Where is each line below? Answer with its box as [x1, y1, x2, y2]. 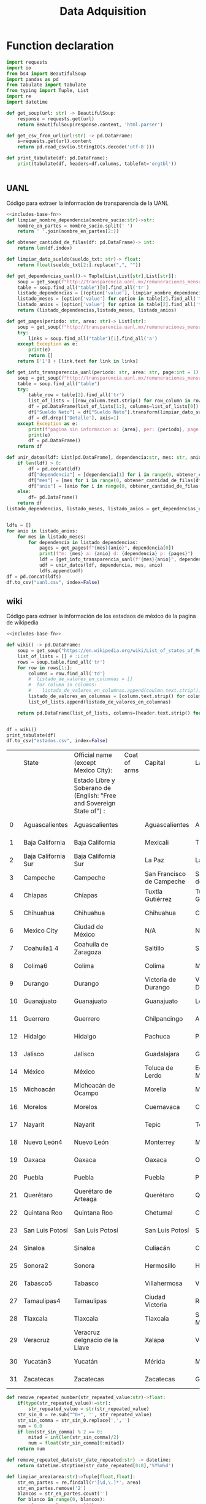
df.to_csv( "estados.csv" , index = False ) [6, 738, 109, 744]
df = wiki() [6, 726, 37, 732]
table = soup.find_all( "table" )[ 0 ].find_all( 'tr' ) [17, 284, 150, 291]
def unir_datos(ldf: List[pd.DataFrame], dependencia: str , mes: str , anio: [6, 455, 204, 461]
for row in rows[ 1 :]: [17, 664, 72, 671]
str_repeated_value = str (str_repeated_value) [28, 1406, 150, 1412]
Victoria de [145, 975, 177, 984]
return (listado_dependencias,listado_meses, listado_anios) [17, 307, 177, 313]
